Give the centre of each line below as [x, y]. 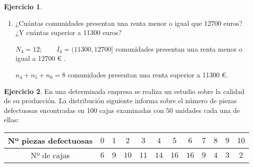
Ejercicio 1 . [23, 6]
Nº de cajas [50, 155]
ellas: [11, 120]
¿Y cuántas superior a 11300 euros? [68, 32]
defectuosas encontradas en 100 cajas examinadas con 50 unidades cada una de [122, 110]
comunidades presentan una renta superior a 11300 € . [148, 74]
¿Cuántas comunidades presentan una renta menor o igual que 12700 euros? [129, 23]
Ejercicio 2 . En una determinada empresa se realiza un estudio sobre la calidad [124, 91]
